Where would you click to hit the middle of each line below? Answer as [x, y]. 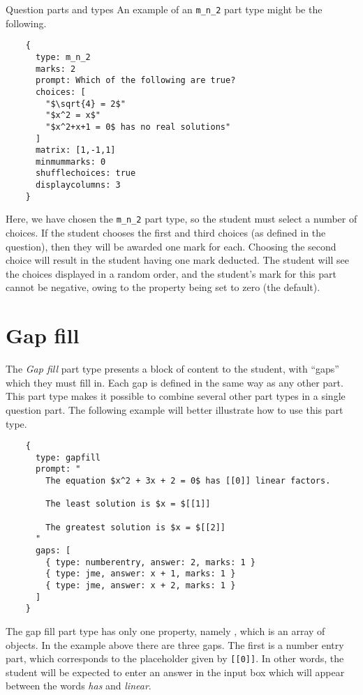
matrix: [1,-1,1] [75, 150]
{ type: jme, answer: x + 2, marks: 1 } [141, 586]
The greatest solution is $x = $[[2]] [135, 527]
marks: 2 [55, 69]
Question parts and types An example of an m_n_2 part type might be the [164, 9]
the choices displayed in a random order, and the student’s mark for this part [171, 273]
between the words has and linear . [79, 686]
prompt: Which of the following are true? [135, 81]
